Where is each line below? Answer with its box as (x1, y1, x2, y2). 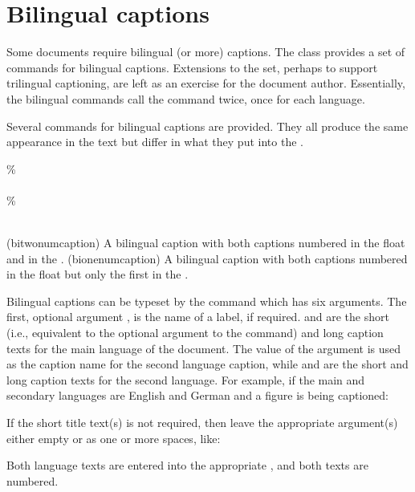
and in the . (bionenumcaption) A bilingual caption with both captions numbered (6, 250, 408, 266)
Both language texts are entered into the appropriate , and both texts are (6, 457, 368, 474)
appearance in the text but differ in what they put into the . (6, 133, 303, 150)
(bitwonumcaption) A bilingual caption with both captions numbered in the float (6, 234, 405, 251)
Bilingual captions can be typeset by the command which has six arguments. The (6, 292, 407, 309)
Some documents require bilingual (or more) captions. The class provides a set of (6, 43, 405, 60)
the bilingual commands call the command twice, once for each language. (6, 90, 365, 107)
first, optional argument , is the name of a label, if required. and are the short (6, 308, 389, 325)
